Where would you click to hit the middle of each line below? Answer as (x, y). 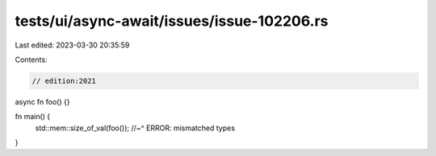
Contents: (31, 60)
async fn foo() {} (42, 101)
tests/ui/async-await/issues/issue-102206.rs (172, 21)
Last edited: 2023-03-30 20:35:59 (72, 45)
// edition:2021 (64, 81)
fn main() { (33, 117)
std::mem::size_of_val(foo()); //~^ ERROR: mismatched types (135, 128)
